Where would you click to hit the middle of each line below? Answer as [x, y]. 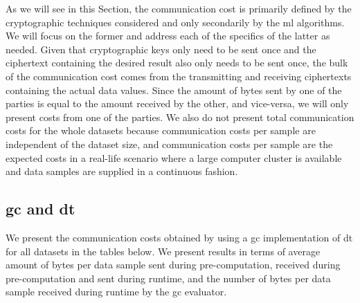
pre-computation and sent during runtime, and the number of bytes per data [168, 278]
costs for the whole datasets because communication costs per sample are [161, 130]
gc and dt [40, 209]
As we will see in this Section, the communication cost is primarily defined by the [179, 8]
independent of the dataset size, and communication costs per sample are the [169, 144]
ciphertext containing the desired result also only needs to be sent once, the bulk [177, 63]
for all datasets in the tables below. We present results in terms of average [163, 251]
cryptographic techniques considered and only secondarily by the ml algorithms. [175, 22]
